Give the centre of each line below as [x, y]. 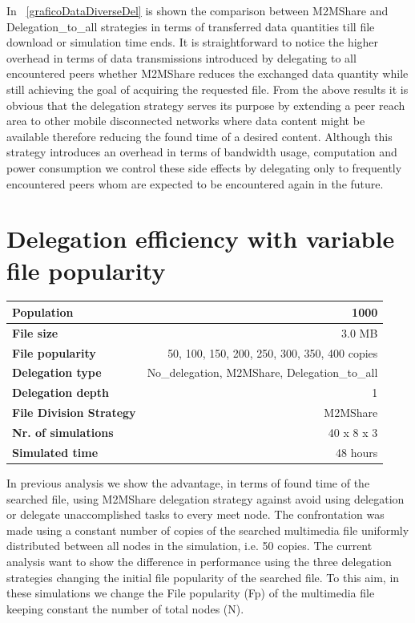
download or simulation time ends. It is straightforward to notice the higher [193, 42]
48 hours [357, 452]
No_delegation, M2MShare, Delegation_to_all [262, 372]
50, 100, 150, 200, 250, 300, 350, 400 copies [273, 352]
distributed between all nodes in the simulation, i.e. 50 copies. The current [189, 546]
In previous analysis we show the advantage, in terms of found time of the [188, 482]
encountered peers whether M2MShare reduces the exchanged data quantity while [207, 73]
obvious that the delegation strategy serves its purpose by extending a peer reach [206, 105]
